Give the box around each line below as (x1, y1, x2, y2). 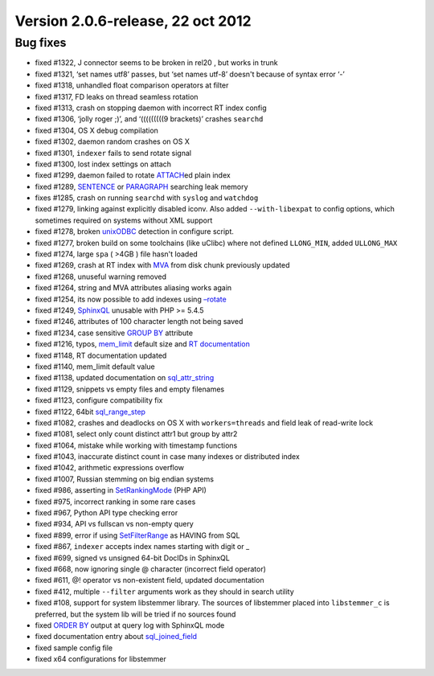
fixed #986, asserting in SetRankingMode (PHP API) (35, 485, 207, 495)
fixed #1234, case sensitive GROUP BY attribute (35, 328, 193, 338)
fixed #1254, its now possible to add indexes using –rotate (35, 294, 227, 304)
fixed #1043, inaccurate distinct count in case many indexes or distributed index (35, 452, 301, 461)
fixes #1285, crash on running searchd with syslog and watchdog (35, 193, 259, 203)
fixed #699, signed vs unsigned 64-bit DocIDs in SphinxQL (35, 553, 231, 563)
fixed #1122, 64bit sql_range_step (35, 407, 146, 416)
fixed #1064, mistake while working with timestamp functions (35, 440, 238, 450)
